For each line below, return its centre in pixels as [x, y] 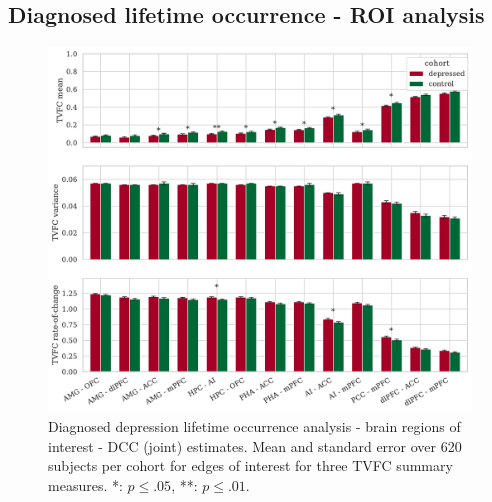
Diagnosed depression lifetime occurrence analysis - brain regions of [254, 426]
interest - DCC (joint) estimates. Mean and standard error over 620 [255, 445]
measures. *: [85, 484]
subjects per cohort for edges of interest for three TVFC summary [250, 465]
